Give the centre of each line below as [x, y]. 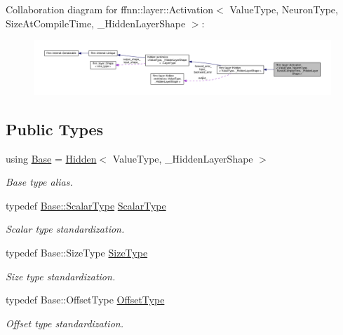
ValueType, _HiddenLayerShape [183, 158]
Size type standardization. [61, 276]
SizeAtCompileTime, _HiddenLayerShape [96, 23]
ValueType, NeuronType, [284, 9]
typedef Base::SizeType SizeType [77, 253]
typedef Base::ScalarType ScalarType [86, 205]
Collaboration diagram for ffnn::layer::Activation [110, 9]
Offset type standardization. [65, 323]
